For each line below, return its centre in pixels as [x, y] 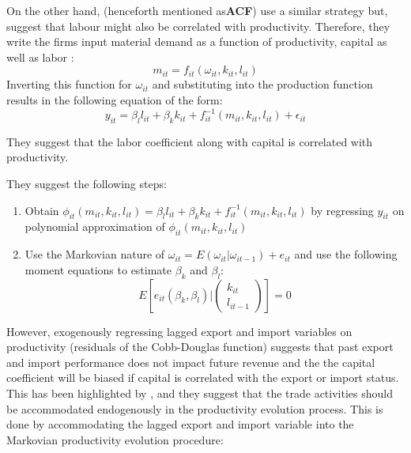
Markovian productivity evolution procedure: [115, 439]
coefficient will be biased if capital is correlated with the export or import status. [203, 377]
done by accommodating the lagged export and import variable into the [180, 424]
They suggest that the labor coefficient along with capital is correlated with [190, 141]
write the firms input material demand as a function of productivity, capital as [197, 42]
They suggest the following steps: [87, 184]
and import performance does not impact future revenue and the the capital [191, 362]
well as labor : [40, 57]
